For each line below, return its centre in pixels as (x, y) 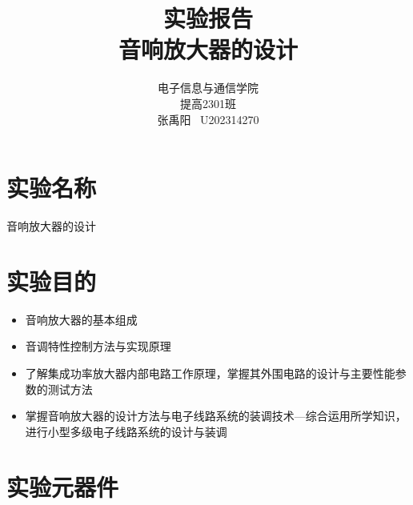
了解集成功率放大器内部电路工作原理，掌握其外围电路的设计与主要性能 (210, 373)
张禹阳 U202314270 (208, 119)
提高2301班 (208, 103)
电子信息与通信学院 (208, 88)
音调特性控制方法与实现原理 (98, 346)
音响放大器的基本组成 (81, 319)
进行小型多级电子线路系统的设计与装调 (126, 431)
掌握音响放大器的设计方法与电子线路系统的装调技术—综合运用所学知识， (216, 416)
